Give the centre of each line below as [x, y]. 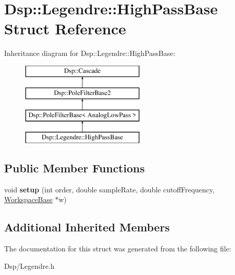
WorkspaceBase [28, 199]
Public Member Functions [74, 168]
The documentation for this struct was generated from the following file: [118, 249]
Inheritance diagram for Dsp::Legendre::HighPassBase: [90, 53]
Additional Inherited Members [87, 227]
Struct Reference [65, 28]
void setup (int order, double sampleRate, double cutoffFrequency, [109, 189]
